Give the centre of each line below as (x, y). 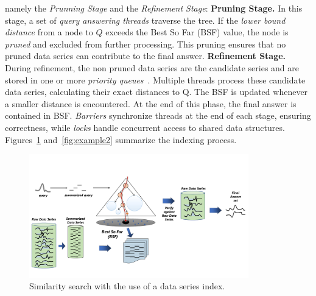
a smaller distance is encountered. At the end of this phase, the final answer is (151, 103)
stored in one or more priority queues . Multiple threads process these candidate (155, 79)
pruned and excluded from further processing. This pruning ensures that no (146, 44)
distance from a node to (49, 32)
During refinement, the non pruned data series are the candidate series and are (152, 67)
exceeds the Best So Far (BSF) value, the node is (197, 32)
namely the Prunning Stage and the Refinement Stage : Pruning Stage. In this (154, 8)
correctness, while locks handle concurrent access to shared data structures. (145, 127)
